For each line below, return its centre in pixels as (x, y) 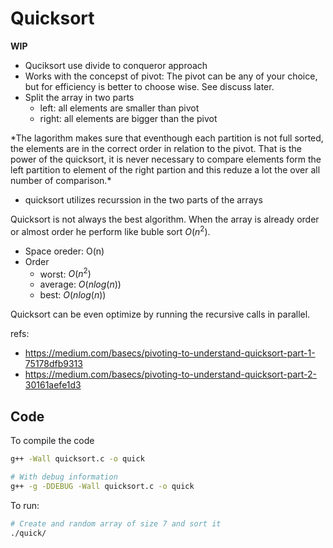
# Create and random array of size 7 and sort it (116, 523)
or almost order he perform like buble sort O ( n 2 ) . (110, 230)
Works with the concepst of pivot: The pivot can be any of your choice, (171, 76)
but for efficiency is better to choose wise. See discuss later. (149, 86)
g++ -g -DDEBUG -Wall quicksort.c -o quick (102, 486)
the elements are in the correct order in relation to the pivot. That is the (156, 148)
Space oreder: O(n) (64, 251)
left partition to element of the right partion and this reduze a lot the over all (165, 169)
